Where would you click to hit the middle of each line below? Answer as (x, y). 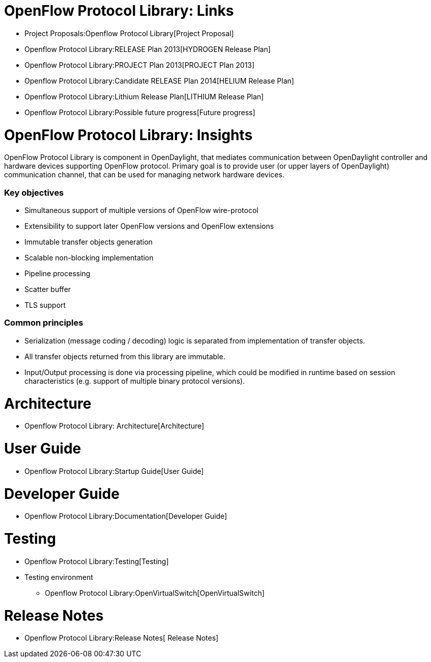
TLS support (45, 305)
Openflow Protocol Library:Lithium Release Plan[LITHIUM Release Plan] (144, 96)
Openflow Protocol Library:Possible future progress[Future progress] (140, 112)
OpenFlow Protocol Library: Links (119, 11)
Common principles (44, 323)
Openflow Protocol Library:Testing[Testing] (97, 561)
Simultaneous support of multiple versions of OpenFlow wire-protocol (141, 210)
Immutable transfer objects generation (89, 242)
